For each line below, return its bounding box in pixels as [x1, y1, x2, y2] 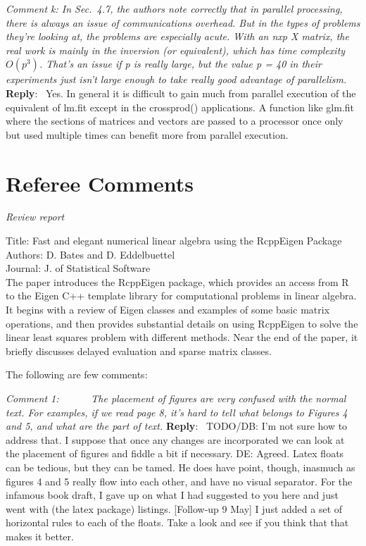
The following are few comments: [6, 367, 148, 382]
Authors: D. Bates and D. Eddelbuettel [6, 247, 175, 261]
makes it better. [6, 528, 74, 543]
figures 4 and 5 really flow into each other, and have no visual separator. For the [6, 473, 353, 488]
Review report [6, 209, 65, 224]
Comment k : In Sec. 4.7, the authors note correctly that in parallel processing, [6, 1, 343, 15]
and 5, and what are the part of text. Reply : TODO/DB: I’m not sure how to [6, 418, 348, 433]
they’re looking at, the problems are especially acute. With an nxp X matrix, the [6, 29, 349, 44]
